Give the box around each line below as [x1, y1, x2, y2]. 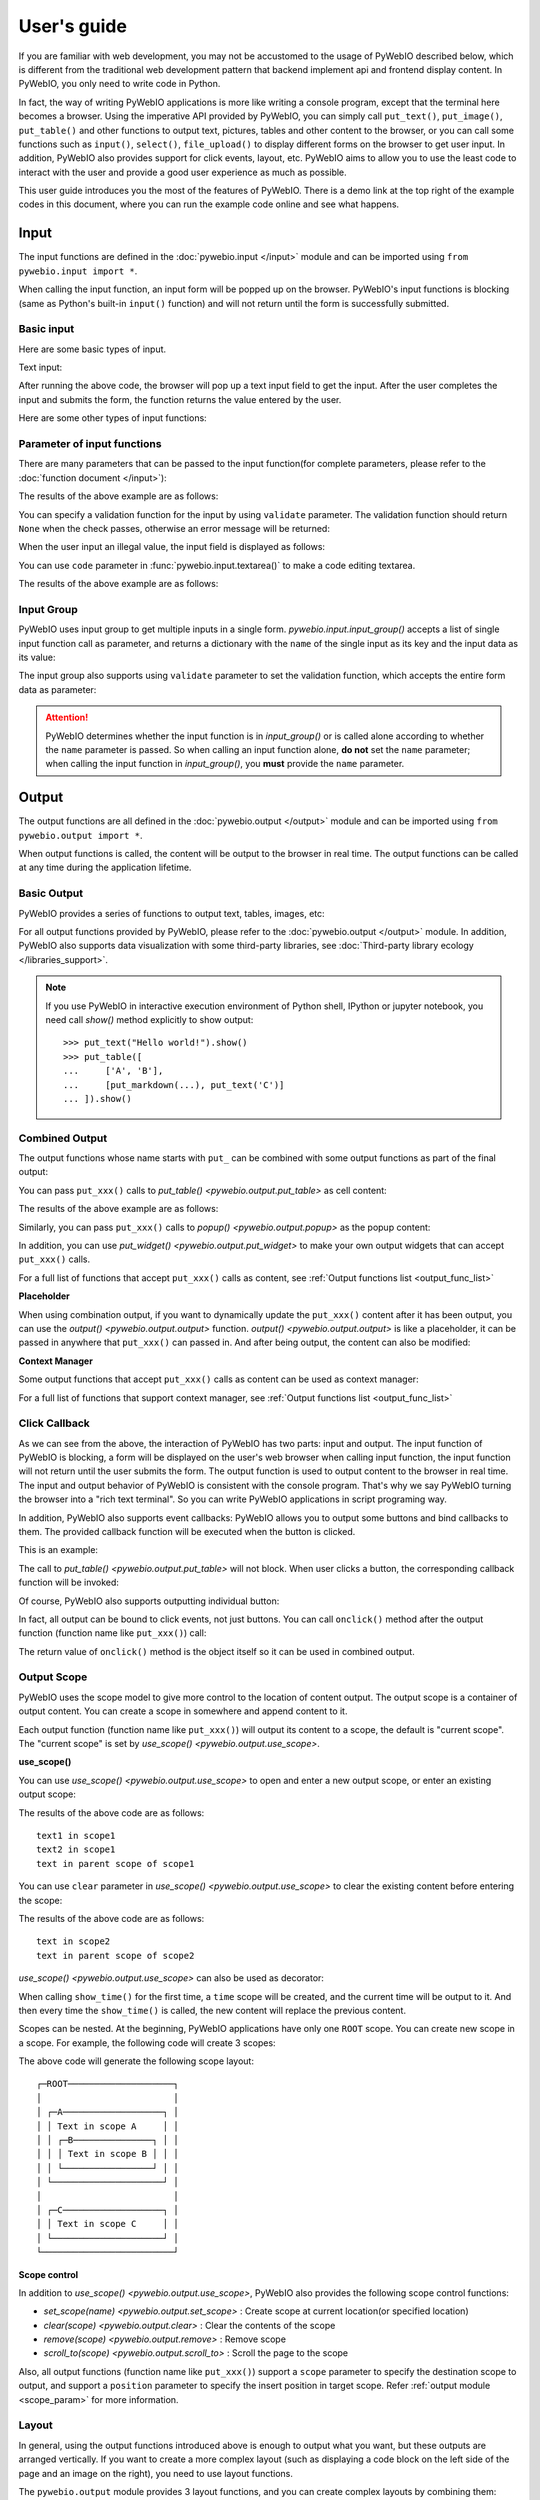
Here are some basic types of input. [18, 343, 167, 355]
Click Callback [18, 1416, 90, 1430]
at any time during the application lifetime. [18, 861, 192, 874]
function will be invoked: [18, 1576, 120, 1589]
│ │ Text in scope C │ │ [36, 2218, 179, 2230]
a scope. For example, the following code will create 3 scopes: [18, 2036, 276, 2049]
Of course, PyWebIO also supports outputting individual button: [18, 1595, 280, 1607]
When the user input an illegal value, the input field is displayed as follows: [18, 541, 325, 553]
